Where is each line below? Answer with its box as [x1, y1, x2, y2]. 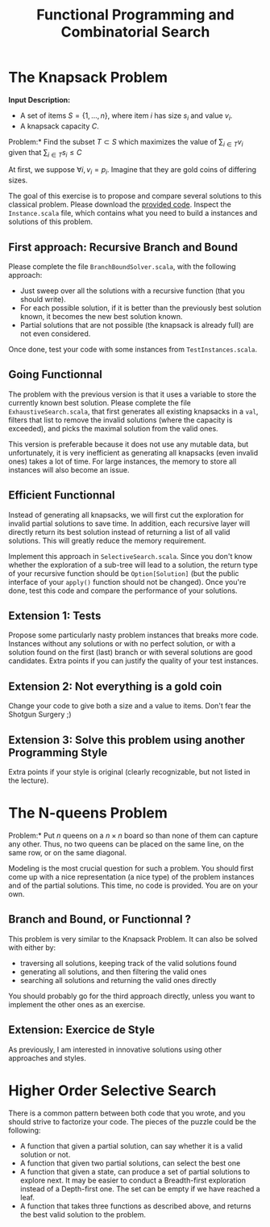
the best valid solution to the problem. [19, 1209, 147, 1219]
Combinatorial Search [60, 23, 210, 41]
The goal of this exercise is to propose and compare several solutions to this [8, 191, 262, 201]
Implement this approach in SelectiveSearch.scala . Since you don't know [8, 551, 252, 561]
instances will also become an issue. [8, 464, 131, 474]
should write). [19, 294, 66, 304]
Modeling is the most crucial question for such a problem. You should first [8, 863, 254, 873]
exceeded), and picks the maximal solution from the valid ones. [8, 423, 219, 433]
